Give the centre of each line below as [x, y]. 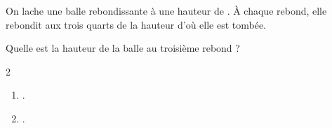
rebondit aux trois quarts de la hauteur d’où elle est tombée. [136, 24]
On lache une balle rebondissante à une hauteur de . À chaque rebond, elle [166, 10]
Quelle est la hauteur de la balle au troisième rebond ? [123, 48]
